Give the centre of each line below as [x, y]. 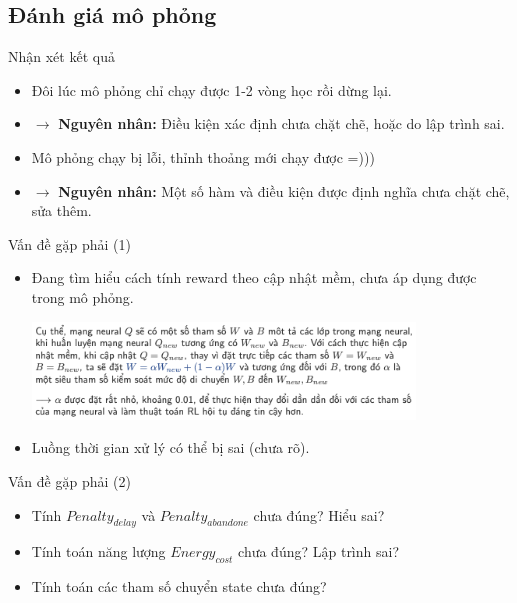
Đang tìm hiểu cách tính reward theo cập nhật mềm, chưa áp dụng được [254, 277]
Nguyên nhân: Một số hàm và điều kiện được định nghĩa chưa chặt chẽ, [284, 190]
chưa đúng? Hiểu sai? [319, 514]
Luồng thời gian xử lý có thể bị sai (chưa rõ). [170, 447]
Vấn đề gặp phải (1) [69, 243]
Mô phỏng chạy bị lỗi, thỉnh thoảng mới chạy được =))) [203, 156]
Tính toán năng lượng [98, 551]
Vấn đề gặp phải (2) [69, 480]
